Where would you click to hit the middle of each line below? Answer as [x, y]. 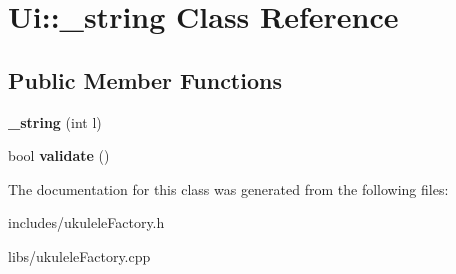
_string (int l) [55, 121]
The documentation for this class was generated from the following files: [228, 188]
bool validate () [59, 155]
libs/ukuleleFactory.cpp [79, 255]
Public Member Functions [145, 79]
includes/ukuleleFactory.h [86, 222]
